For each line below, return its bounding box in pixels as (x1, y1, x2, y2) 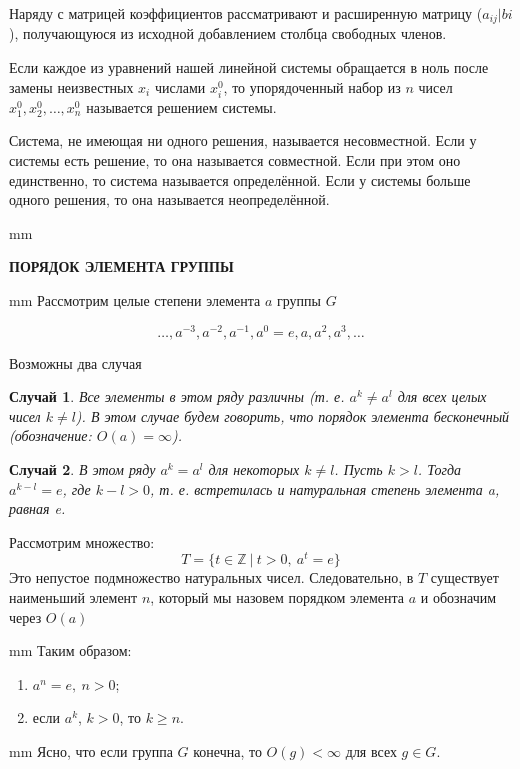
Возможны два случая (9, 352, 142, 373)
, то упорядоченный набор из (223, 76, 401, 97)
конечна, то (193, 741, 262, 762)
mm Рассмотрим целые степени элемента (9, 289, 261, 310)
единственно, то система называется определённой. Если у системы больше (9, 169, 471, 190)
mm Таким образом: (9, 640, 132, 661)
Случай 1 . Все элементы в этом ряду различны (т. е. (9, 386, 345, 407)
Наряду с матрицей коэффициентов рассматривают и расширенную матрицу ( (9, 3, 483, 23)
